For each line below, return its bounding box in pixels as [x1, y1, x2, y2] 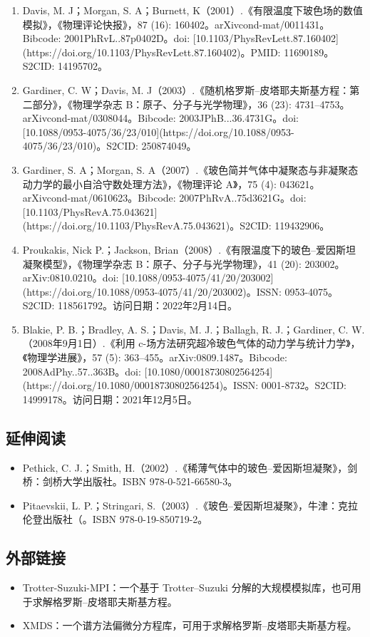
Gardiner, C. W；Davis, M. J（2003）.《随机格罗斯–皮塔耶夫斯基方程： [22, 82, 350, 97]
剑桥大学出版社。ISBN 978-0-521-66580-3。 [42, 474, 238, 489]
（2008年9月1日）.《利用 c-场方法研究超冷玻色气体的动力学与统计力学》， [22, 336, 361, 351]
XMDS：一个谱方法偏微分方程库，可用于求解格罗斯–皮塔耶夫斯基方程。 [22, 618, 357, 633]
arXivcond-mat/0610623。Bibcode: [22, 190, 176, 205]
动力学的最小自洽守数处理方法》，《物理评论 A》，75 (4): [22, 176, 277, 191]
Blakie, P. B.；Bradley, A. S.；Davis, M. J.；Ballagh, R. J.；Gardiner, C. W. [22, 321, 365, 336]
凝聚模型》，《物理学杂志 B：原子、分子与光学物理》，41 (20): [22, 256, 302, 271]
